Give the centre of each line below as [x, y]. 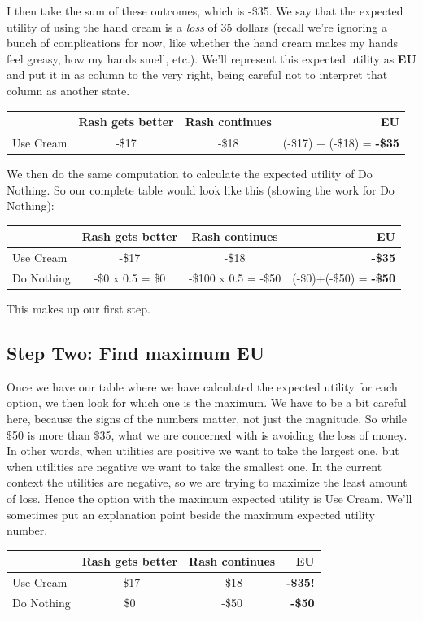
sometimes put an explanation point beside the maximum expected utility [191, 514]
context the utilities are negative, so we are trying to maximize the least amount [207, 482]
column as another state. [68, 90]
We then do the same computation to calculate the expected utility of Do [190, 173]
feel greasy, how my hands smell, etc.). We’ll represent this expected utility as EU [211, 58]
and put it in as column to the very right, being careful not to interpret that [197, 74]
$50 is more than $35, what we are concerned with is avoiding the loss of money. [207, 434]
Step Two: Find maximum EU [136, 353]
